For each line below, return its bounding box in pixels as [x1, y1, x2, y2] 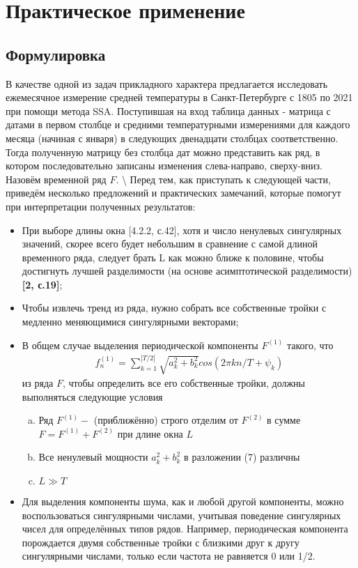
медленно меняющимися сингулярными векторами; [22, 314, 239, 329]
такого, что [286, 337, 334, 352]
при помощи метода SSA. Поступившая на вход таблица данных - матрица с [6, 103, 331, 118]
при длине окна [117, 426, 183, 440]
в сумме [267, 413, 301, 427]
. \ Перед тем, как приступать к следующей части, [116, 171, 331, 186]
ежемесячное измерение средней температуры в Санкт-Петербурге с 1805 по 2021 [6, 90, 353, 105]
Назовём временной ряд [6, 171, 107, 186]
